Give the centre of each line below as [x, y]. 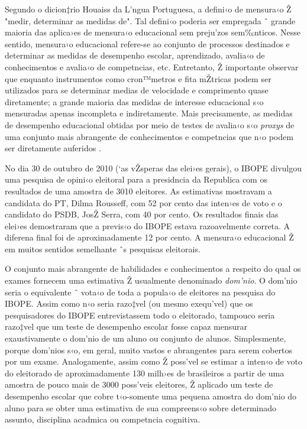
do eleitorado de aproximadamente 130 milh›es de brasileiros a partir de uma [145, 373]
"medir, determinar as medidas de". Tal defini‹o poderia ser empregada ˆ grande [150, 20]
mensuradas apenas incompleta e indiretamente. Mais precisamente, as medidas [149, 113]
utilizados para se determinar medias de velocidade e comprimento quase [137, 90]
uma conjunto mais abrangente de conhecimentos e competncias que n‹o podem [149, 136]
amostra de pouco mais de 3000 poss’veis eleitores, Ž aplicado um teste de [139, 384]
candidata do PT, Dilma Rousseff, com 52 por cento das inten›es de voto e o [143, 202]
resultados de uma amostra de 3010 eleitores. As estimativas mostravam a [138, 191]
